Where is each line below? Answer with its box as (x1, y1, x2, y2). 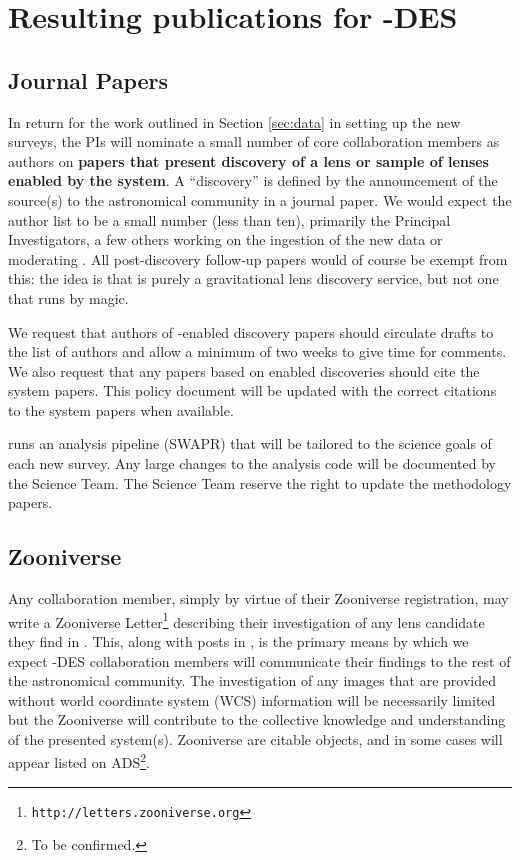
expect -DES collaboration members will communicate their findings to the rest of (8, 650, 511, 671)
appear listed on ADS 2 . (8, 749, 150, 773)
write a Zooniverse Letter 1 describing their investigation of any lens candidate (8, 608, 485, 632)
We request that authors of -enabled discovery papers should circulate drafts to (8, 321, 494, 342)
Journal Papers (8, 64, 169, 95)
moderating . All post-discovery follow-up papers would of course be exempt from (8, 248, 508, 269)
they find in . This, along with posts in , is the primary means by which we (8, 630, 469, 651)
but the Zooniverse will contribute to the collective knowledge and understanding (8, 709, 506, 730)
